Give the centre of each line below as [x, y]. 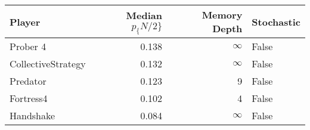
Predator [28, 81]
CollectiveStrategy [48, 64]
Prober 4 [28, 46]
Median [144, 15]
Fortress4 [29, 98]
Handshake [32, 115]
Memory [222, 15]
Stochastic [276, 21]
